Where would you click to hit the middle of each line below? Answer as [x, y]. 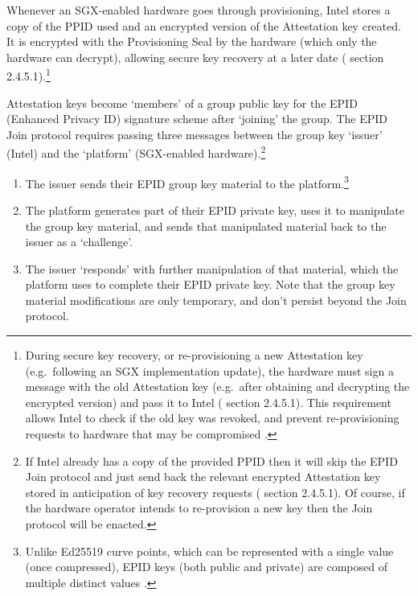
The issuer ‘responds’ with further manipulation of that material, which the [212, 268]
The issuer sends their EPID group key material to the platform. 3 [187, 182]
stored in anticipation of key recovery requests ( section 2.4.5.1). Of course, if [215, 492]
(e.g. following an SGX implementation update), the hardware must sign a [209, 370]
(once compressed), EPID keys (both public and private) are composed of [206, 567]
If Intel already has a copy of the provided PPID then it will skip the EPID [211, 460]
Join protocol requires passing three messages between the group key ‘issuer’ [195, 134]
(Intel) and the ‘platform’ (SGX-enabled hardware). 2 [136, 152]
